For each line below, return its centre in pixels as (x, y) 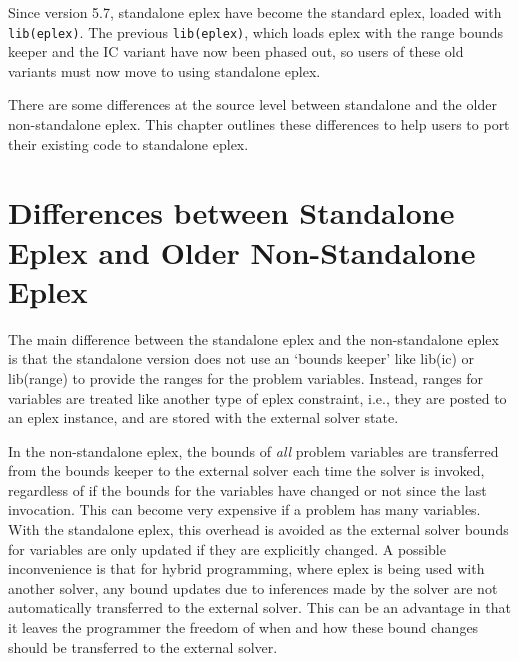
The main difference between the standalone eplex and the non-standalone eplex (253, 338)
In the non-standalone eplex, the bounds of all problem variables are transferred (253, 450)
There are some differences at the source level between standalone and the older (252, 104)
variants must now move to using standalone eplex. (164, 70)
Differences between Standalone (231, 212)
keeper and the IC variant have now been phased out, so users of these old (236, 51)
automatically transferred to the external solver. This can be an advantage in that (259, 607)
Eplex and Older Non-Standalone (242, 251)
